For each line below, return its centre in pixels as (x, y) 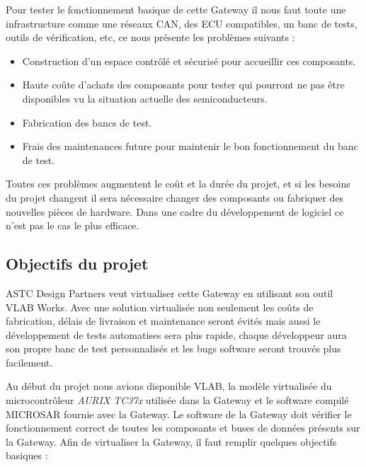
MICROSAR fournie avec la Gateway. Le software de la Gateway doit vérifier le (179, 414)
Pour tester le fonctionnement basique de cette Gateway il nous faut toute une (176, 9)
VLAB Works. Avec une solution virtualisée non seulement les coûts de (160, 307)
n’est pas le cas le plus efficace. (73, 225)
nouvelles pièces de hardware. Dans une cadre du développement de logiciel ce (175, 211)
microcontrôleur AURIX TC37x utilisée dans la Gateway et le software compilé (177, 400)
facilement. (29, 362)
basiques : (27, 455)
